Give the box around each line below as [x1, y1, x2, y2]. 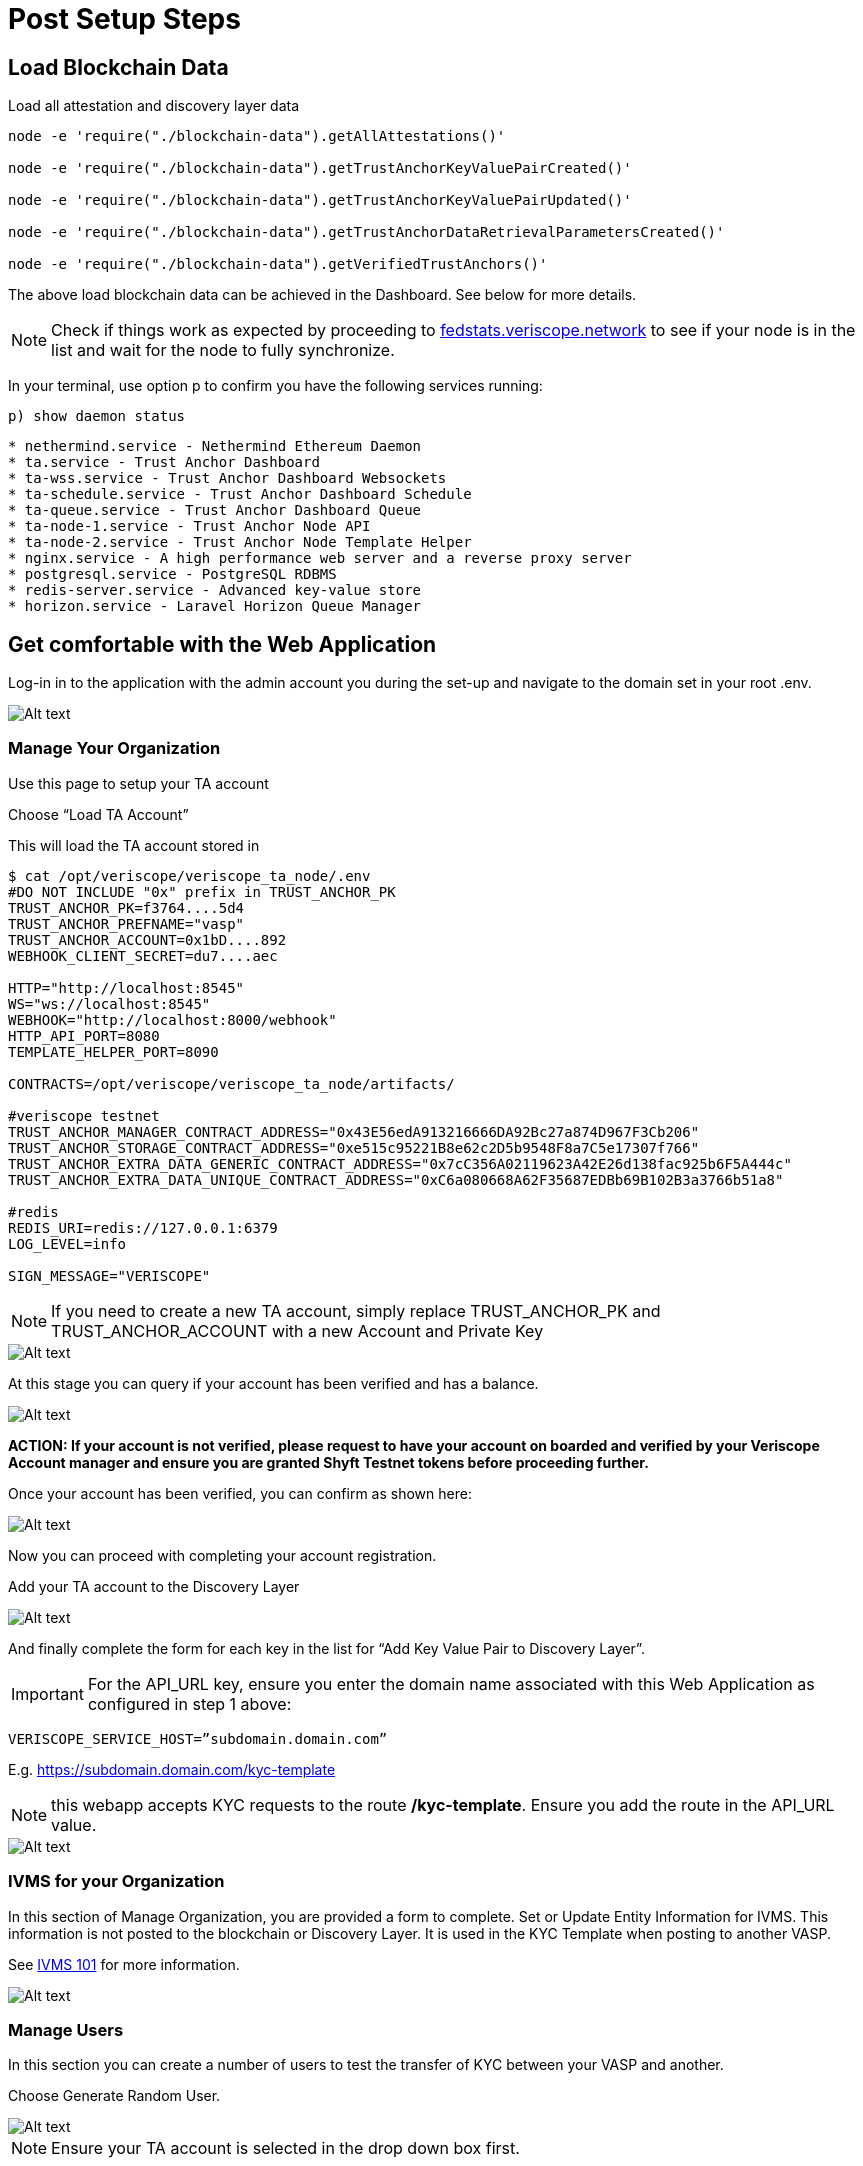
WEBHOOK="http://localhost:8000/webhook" [8, 1011, 337, 1028]
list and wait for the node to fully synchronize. [51, 340, 395, 361]
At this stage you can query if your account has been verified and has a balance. [8, 1374, 539, 1392]
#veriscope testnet [8, 1107, 160, 1124]
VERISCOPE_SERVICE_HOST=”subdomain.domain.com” [8, 1730, 388, 1747]
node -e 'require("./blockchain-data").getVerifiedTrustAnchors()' [8, 256, 548, 273]
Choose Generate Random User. [8, 2087, 221, 2105]
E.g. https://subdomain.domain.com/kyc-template [8, 1760, 336, 1778]
